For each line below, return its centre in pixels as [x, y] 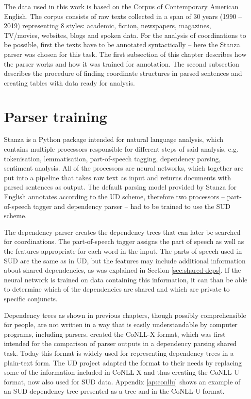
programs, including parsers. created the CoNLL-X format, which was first [115, 334]
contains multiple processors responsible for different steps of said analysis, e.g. [121, 149]
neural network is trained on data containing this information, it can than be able [126, 279]
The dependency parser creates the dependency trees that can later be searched [122, 232]
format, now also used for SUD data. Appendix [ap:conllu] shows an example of [122, 381]
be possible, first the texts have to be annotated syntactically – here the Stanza [122, 44]
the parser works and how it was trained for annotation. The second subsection [122, 63]
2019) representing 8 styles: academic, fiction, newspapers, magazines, [108, 26]
